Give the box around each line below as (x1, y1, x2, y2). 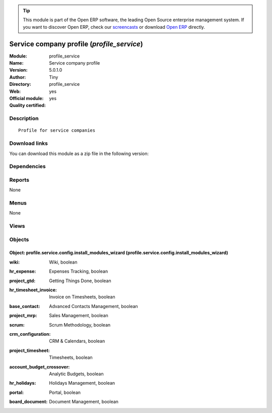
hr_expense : (9, 268, 36, 275)
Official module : (9, 95, 44, 101)
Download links (9, 140, 48, 147)
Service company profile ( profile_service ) (9, 39, 143, 48)
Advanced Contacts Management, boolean (49, 303, 138, 309)
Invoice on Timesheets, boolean (49, 294, 115, 300)
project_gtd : (9, 278, 36, 284)
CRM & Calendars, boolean (49, 338, 105, 344)
